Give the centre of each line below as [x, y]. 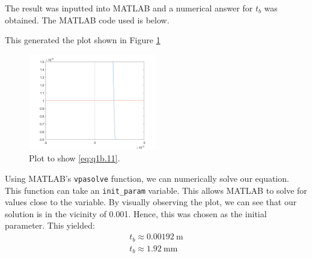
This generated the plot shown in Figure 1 [83, 40]
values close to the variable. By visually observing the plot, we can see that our [151, 202]
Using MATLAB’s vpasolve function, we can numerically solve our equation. [147, 178]
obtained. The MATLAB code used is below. [87, 19]
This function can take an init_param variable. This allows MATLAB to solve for [156, 190]
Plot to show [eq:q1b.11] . [75, 158]
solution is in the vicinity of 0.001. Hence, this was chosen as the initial [136, 213]
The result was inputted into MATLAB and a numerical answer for [129, 8]
